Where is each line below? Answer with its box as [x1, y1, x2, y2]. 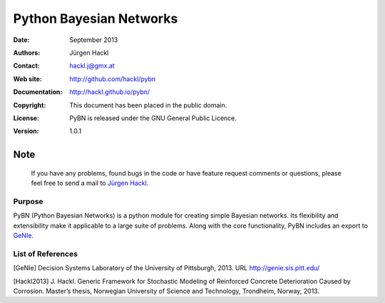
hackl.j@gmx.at [69, 61, 115, 70]
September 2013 [69, 36, 118, 44]
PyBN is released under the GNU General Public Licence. [69, 114, 237, 122]
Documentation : [13, 87, 63, 96]
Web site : [13, 75, 42, 83]
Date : [13, 36, 30, 44]
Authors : [13, 48, 41, 57]
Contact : [13, 61, 41, 70]
